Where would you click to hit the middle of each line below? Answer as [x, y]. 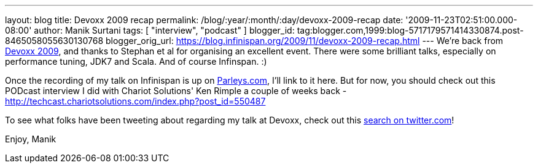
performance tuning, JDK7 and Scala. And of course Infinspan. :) [136, 61]
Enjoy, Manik [31, 139]
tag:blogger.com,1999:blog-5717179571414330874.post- [410, 30]
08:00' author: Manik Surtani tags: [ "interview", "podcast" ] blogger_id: [150, 30]
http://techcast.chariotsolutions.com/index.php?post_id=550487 [135, 101]
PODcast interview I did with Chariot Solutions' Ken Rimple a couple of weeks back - [176, 91]
